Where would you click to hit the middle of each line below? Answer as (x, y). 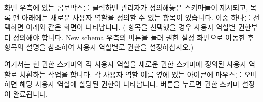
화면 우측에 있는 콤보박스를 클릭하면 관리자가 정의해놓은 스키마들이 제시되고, (126, 7)
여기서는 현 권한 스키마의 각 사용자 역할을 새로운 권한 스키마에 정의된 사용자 (125, 64)
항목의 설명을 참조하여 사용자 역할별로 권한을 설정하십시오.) (99, 47)
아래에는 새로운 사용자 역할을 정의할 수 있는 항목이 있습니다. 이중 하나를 (136, 17)
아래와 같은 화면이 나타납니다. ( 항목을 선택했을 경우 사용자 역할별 (131, 27)
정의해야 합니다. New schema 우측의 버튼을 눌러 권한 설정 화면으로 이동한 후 (134, 37)
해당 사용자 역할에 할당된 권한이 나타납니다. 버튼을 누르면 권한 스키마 (129, 84)
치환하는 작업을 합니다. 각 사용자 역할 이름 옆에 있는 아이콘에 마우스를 (131, 74)
